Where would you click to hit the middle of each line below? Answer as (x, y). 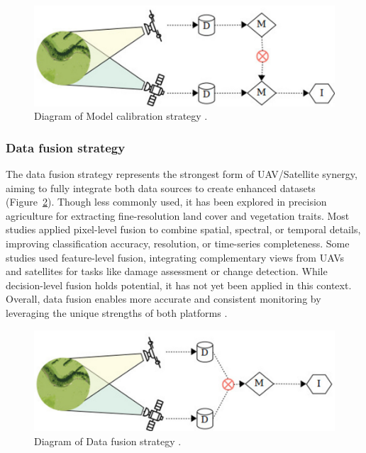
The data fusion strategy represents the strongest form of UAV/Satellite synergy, (182, 174)
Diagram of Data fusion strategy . (108, 441)
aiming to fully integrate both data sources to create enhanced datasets (161, 188)
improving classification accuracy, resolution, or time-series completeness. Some (178, 243)
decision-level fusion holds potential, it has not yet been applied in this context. (179, 285)
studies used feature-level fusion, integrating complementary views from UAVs (175, 257)
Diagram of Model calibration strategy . (121, 116)
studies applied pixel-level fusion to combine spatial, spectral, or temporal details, (183, 229)
